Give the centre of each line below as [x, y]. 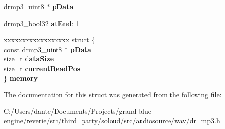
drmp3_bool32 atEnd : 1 [42, 23]
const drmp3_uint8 [33, 49]
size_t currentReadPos [42, 68]
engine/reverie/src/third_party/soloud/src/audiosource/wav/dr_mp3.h [112, 120]
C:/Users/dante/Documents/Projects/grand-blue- [79, 111]
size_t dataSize [29, 59]
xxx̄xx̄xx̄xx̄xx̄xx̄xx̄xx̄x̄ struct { [50, 39]
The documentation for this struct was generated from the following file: [113, 94]
